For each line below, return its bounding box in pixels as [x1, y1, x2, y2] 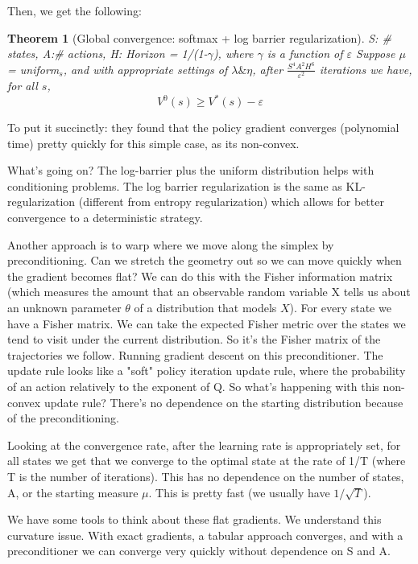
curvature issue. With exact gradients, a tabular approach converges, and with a [7, 526, 404, 543]
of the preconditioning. [7, 410, 119, 426]
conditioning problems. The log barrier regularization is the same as [7, 177, 342, 194]
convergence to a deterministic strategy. [7, 209, 203, 226]
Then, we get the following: [7, 2, 142, 19]
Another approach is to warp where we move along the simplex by [7, 236, 334, 253]
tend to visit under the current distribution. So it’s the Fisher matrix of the [7, 331, 381, 348]
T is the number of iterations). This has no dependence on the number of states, [7, 467, 404, 484]
